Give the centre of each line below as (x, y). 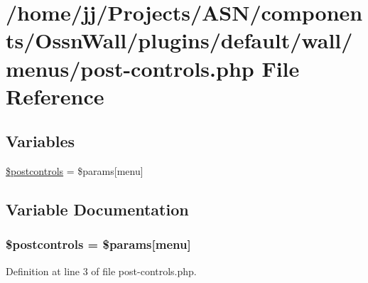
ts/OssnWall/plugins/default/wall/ (179, 40)
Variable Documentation (97, 209)
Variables (40, 141)
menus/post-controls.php (130, 68)
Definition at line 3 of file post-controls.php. (101, 271)
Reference (55, 96)
